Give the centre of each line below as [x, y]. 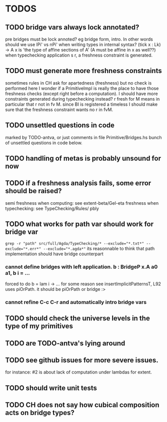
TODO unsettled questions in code [60, 125]
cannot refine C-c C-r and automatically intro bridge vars [76, 302]
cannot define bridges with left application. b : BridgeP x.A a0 [81, 267]
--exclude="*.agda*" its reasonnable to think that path [99, 248]
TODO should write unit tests [51, 388]
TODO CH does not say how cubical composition [82, 405]
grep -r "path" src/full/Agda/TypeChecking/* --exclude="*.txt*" [74, 243]
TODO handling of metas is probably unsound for [83, 158]
